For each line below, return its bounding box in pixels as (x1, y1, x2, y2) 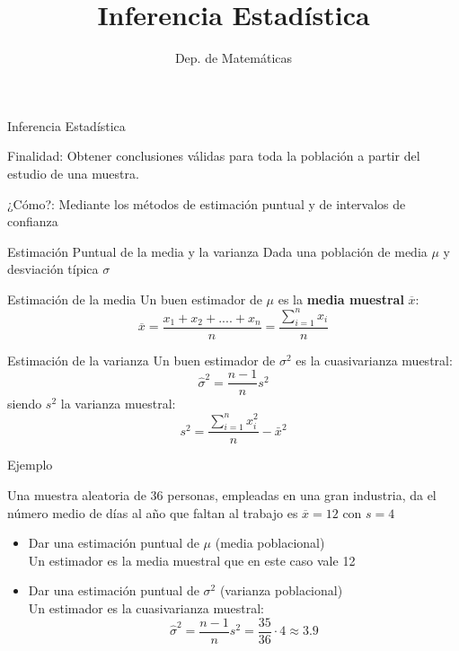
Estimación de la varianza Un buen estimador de (7, 350, 276, 369)
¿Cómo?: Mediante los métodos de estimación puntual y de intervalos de (7, 194, 406, 213)
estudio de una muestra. (7, 163, 139, 182)
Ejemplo (7, 455, 53, 474)
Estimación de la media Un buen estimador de (7, 289, 262, 308)
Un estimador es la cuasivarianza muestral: (28, 598, 264, 617)
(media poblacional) (215, 533, 325, 552)
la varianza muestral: (60, 394, 176, 413)
